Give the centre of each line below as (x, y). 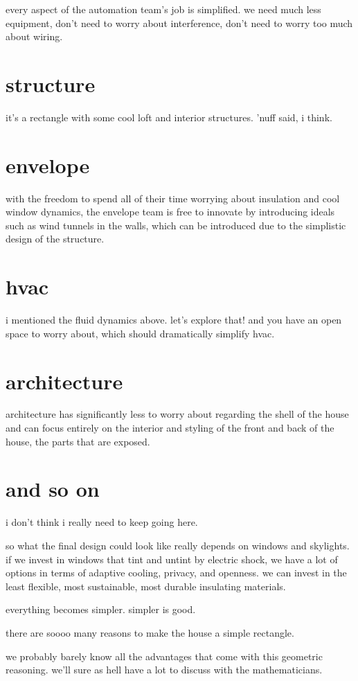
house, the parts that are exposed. (78, 441)
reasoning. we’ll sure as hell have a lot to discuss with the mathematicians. (164, 670)
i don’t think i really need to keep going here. (102, 522)
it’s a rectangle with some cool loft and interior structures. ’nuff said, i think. (169, 117)
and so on (53, 489)
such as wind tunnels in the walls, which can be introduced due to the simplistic (176, 225)
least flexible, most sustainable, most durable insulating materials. (146, 586)
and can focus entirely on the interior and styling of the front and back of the (170, 428)
